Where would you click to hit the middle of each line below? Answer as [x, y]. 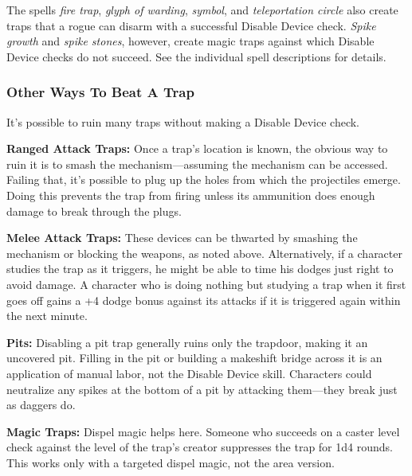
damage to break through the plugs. [94, 211]
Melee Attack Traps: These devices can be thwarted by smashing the [182, 238]
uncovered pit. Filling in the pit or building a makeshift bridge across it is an [194, 358]
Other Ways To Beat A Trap [100, 92]
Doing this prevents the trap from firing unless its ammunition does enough [191, 195]
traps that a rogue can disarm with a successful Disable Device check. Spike [191, 25]
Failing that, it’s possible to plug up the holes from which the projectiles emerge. [204, 179]
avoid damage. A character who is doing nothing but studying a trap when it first [206, 284]
